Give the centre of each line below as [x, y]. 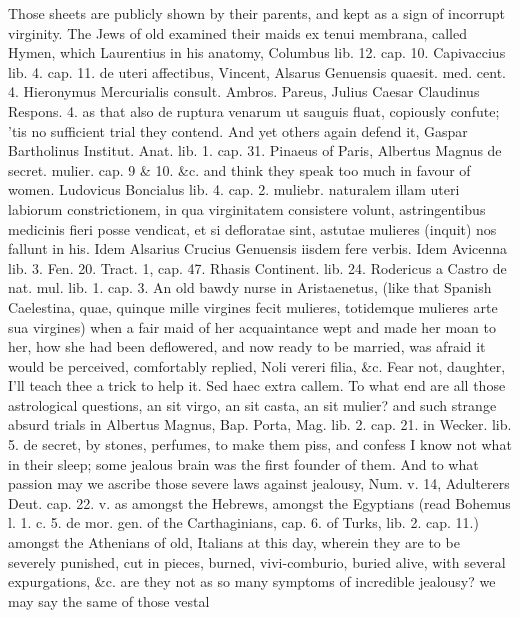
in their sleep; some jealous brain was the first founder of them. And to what [243, 463]
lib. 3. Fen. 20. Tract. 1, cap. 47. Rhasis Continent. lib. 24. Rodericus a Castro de [257, 267]
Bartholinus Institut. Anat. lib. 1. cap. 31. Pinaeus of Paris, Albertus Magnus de [255, 150]
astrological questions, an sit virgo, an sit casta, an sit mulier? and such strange [252, 404]
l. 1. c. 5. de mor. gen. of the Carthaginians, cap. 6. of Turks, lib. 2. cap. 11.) [243, 522]
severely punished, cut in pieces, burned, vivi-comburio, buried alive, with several [257, 561]
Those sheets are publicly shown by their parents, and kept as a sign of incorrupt [256, 13]
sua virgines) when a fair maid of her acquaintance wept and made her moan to [252, 326]
